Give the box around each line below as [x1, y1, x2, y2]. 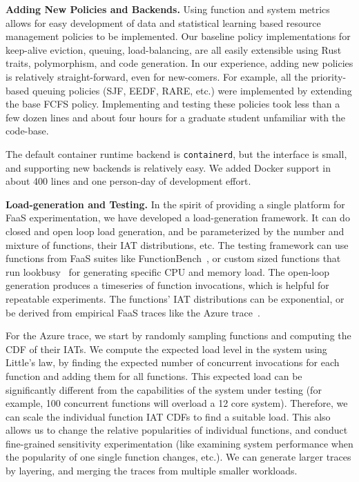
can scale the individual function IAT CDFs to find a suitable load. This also [6, 409, 331, 423]
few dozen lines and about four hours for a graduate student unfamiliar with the [6, 110, 346, 124]
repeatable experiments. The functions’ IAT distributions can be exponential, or [6, 291, 345, 305]
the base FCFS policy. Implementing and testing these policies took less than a [6, 97, 340, 111]
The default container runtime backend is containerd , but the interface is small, [6, 146, 347, 161]
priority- [311, 69, 347, 83]
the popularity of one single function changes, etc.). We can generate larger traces [6, 450, 351, 464]
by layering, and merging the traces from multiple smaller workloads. [6, 463, 298, 478]
